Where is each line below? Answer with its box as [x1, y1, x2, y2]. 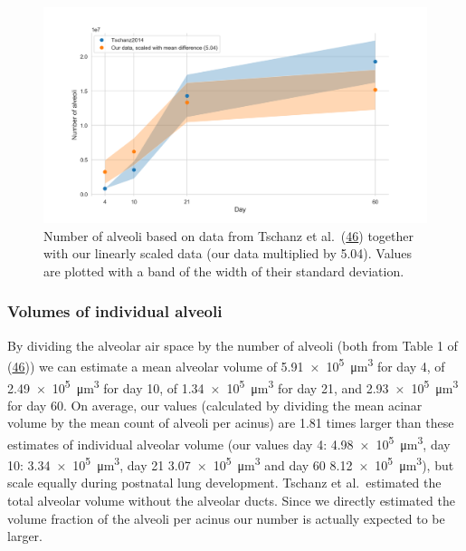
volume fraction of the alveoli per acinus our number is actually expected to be [7, 508, 445, 527]
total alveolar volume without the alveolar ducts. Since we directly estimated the [7, 491, 455, 510]
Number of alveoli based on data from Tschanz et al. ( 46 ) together [43, 226, 414, 245]
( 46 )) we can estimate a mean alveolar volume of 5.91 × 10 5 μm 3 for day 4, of [7, 354, 445, 375]
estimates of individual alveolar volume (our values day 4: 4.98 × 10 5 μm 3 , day [7, 431, 451, 453]
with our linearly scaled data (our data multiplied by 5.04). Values [43, 244, 413, 263]
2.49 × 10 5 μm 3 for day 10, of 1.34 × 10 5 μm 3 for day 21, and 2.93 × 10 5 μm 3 [7, 375, 459, 397]
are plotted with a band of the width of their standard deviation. [43, 261, 404, 280]
